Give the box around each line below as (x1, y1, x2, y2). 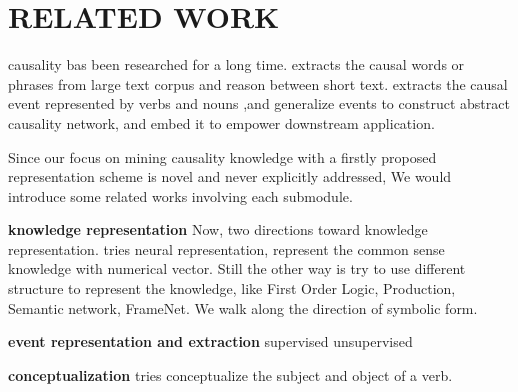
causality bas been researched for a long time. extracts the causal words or (8, 54, 465, 75)
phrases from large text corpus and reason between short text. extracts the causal (8, 73, 508, 94)
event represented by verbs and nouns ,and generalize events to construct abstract (8, 93, 510, 114)
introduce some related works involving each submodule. (8, 185, 353, 206)
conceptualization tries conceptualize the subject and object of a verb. (8, 364, 453, 385)
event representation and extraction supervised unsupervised (8, 331, 413, 352)
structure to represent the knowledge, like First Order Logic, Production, (8, 278, 456, 299)
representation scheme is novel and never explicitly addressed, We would (8, 166, 452, 187)
